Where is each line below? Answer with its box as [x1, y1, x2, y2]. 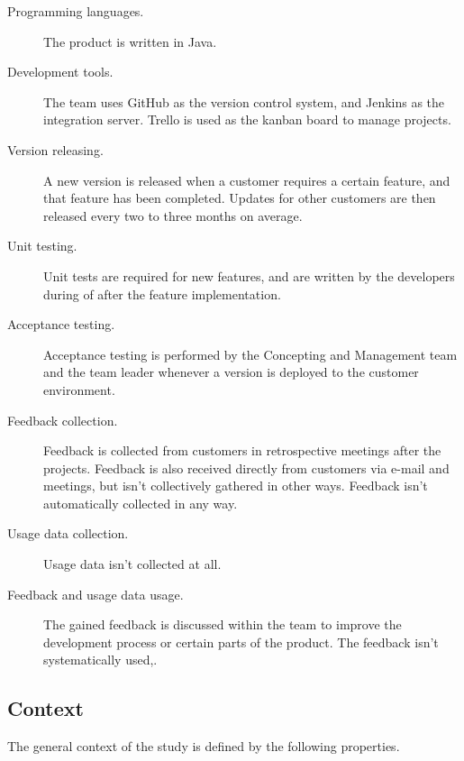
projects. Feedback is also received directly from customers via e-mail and [43, 458, 450, 477]
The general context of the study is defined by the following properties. [7, 737, 400, 756]
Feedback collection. [7, 410, 118, 429]
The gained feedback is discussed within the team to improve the [43, 615, 402, 634]
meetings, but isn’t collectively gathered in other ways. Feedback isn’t [43, 476, 428, 495]
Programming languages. [7, 2, 144, 20]
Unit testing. [7, 236, 77, 255]
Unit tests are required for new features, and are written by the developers [43, 266, 455, 285]
